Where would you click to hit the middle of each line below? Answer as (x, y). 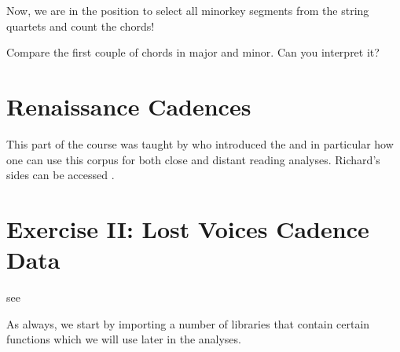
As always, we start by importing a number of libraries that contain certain (188, 323)
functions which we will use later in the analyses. (124, 339)
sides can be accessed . (61, 175)
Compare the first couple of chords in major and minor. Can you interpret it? (193, 52)
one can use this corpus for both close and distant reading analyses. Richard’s (193, 159)
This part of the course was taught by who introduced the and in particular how (200, 143)
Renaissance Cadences (129, 106)
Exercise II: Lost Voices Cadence (188, 228)
